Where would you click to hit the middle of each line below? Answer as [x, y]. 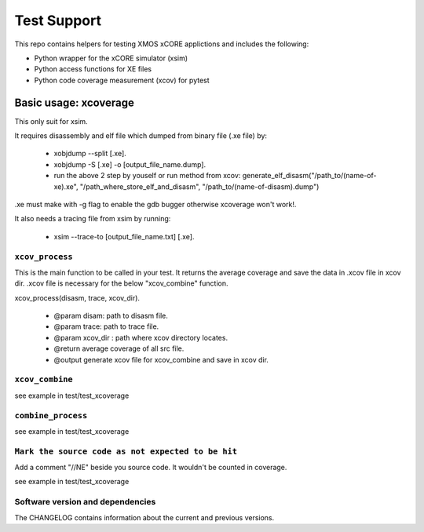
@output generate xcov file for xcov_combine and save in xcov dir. [161, 359]
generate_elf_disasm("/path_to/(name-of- [309, 176]
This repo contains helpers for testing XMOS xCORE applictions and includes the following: [162, 44]
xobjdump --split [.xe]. [90, 154]
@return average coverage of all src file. [119, 348]
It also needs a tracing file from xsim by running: [93, 219]
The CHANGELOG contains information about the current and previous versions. [144, 517]
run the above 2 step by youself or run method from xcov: [147, 176]
